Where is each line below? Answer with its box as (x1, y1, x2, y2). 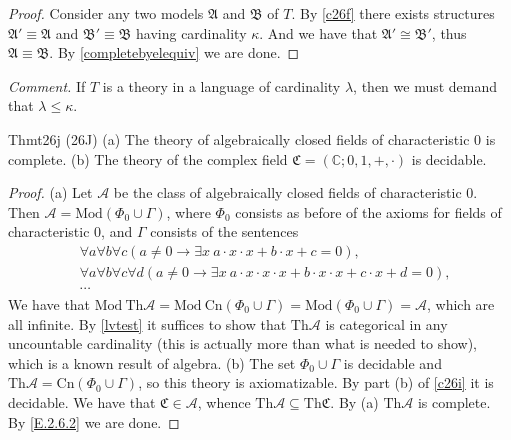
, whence (197, 392, 251, 412)
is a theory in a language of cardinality (102, 75, 341, 96)
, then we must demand (353, 75, 498, 96)
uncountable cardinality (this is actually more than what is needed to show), (8, 333, 478, 354)
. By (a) (330, 392, 379, 412)
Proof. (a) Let (8, 182, 93, 203)
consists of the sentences (150, 221, 299, 242)
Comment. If (8, 75, 86, 96)
